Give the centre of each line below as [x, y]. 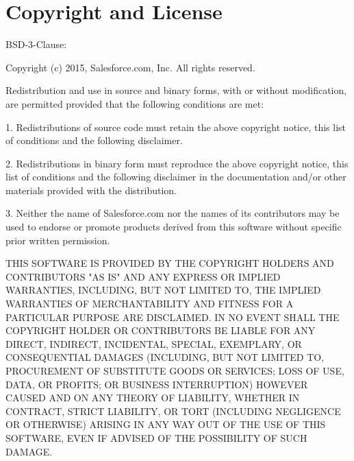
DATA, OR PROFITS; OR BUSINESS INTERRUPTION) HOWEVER [157, 384]
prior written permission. [58, 240]
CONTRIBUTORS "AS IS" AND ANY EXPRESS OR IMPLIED [143, 276]
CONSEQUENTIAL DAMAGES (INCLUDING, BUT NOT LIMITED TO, [165, 357]
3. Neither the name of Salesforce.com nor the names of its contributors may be [173, 213]
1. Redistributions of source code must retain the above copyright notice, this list [176, 127]
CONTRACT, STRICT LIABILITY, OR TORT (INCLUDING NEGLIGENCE [173, 411]
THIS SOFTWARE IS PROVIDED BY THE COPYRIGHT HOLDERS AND [170, 263]
